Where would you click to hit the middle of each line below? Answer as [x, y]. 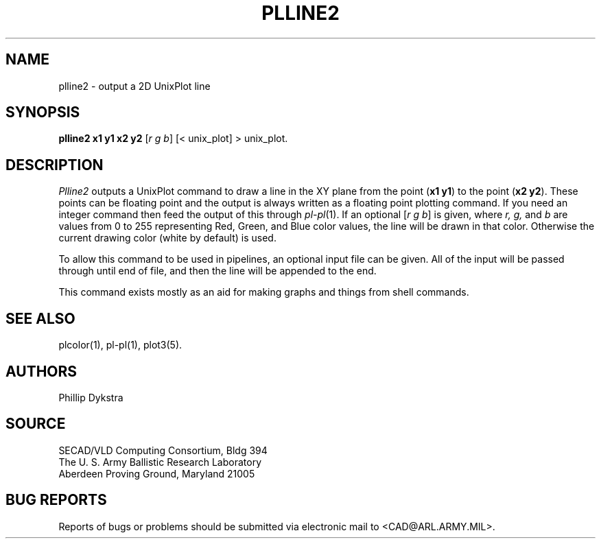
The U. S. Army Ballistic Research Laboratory [160, 462]
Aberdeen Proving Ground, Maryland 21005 [157, 473]
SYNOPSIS [43, 113]
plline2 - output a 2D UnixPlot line [134, 86]
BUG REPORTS [56, 500]
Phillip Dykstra [91, 397]
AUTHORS [42, 371]
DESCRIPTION [55, 165]
